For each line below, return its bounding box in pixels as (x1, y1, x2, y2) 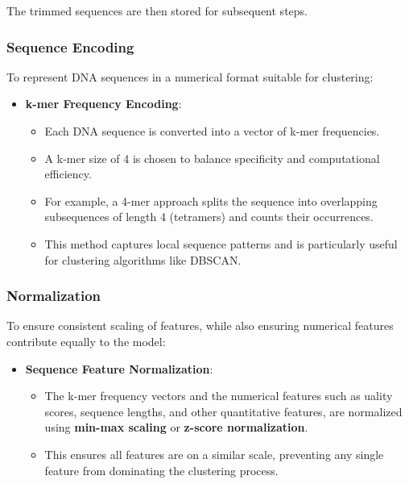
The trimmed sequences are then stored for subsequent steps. (6, 2, 308, 19)
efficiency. (44, 165, 92, 182)
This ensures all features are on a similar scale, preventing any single (44, 445, 384, 462)
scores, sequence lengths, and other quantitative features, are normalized (44, 403, 403, 419)
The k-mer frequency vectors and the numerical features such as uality (44, 387, 393, 404)
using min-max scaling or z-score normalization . (44, 419, 308, 436)
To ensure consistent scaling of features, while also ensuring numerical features (6, 317, 394, 334)
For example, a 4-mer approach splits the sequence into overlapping (44, 192, 378, 209)
